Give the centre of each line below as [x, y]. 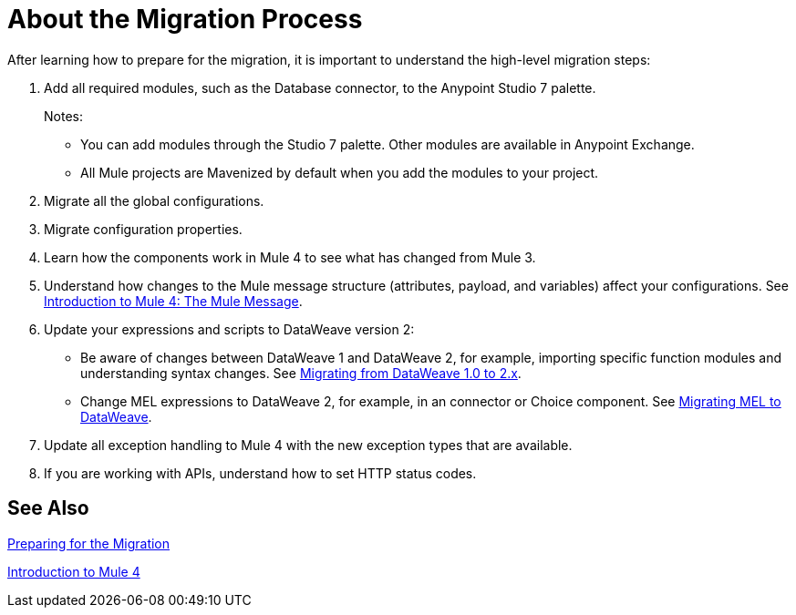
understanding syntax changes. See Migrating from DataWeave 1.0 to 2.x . [301, 373]
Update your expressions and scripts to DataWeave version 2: [229, 329]
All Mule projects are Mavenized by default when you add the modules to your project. [340, 172]
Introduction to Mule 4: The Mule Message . [173, 301]
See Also [48, 508]
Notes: [63, 116]
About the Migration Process [185, 19]
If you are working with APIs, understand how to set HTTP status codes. [260, 473]
